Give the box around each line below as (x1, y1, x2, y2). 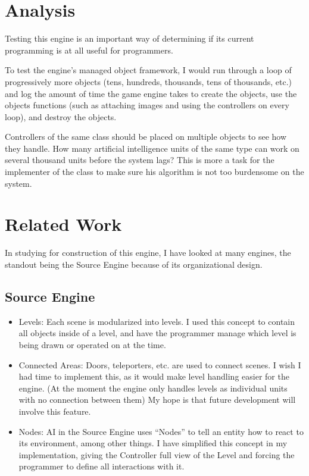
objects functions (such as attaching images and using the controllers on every (5, 99, 289, 111)
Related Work (5, 212, 122, 236)
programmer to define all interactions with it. (18, 460, 185, 472)
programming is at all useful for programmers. (5, 43, 173, 56)
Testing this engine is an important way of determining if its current (5, 32, 254, 45)
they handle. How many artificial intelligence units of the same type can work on (5, 142, 299, 154)
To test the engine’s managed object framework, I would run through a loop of (5, 64, 292, 76)
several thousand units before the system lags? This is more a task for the (5, 154, 274, 166)
